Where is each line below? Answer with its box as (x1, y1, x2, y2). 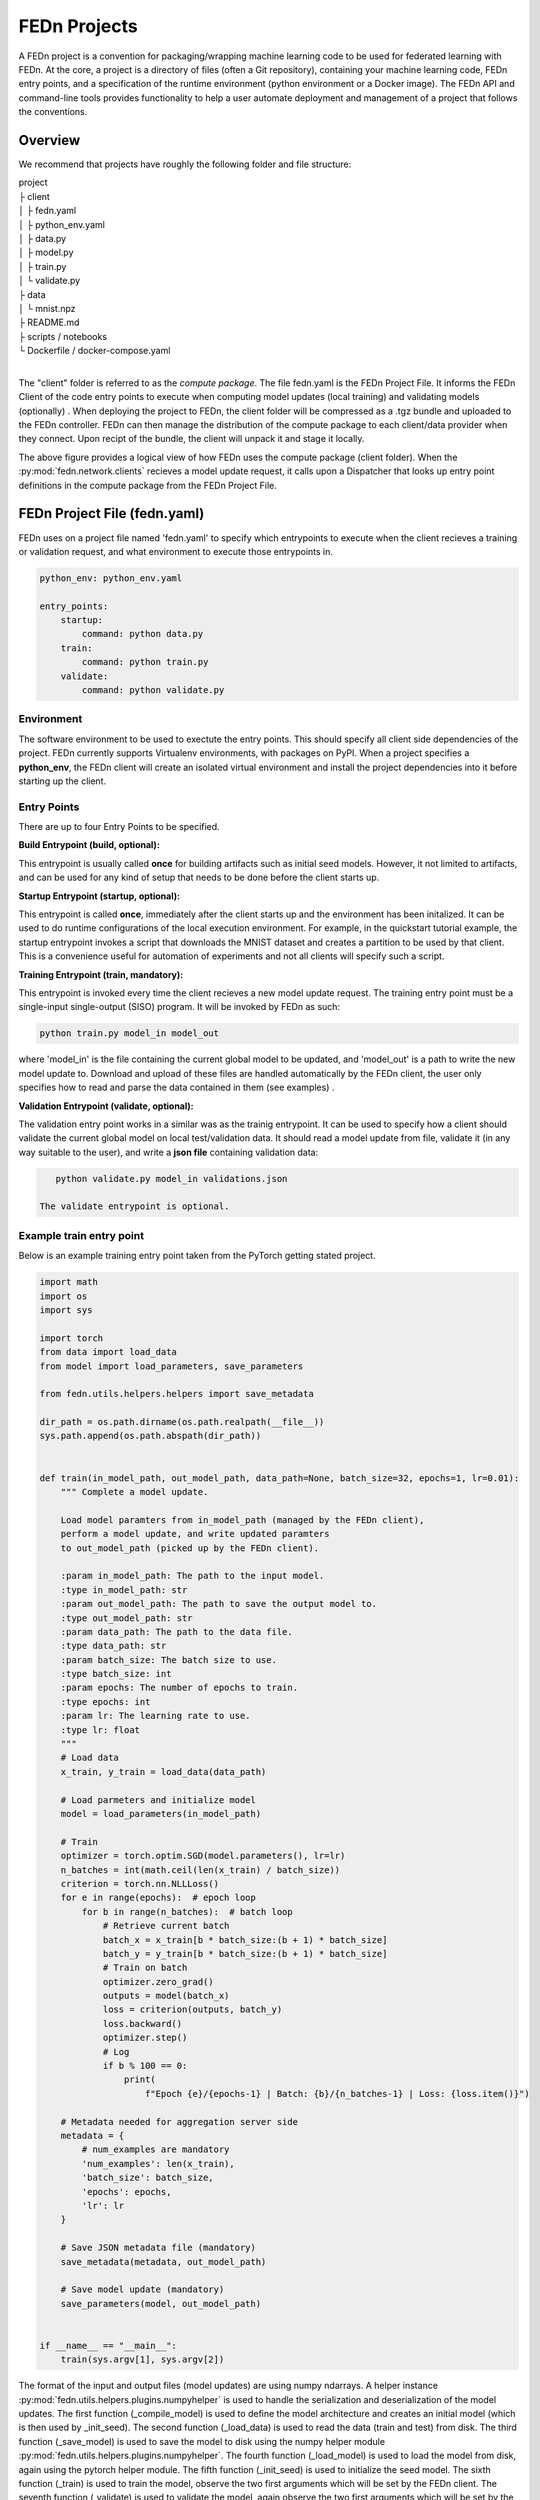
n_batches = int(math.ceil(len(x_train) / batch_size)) (60, 1864, 341, 1875)
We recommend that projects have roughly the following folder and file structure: (18, 158, 352, 170)
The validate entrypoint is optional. (39, 1201, 230, 1212)
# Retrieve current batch (102, 1920, 230, 1932)
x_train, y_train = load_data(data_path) (60, 1766, 267, 1777)
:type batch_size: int (60, 1668, 172, 1680)
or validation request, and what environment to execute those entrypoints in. (18, 545, 334, 557)
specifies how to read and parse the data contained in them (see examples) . (18, 1081, 335, 1094)
